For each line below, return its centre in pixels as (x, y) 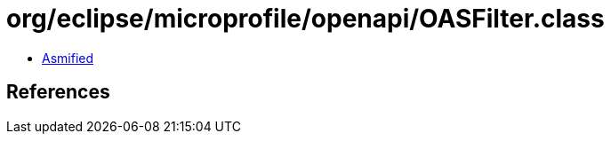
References (58, 92)
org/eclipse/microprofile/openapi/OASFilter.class (305, 19)
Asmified (68, 58)
